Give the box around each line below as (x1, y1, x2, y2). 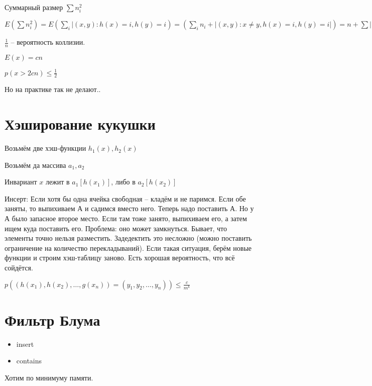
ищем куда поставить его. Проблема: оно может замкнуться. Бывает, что (5, 223, 227, 233)
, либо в (111, 176, 136, 187)
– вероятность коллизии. (11, 37, 85, 47)
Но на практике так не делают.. (5, 84, 101, 94)
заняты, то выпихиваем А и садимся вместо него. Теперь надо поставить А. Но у (5, 203, 254, 214)
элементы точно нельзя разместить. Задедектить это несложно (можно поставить (5, 233, 252, 243)
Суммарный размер (5, 2, 63, 12)
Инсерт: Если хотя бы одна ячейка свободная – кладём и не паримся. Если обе (5, 193, 246, 204)
